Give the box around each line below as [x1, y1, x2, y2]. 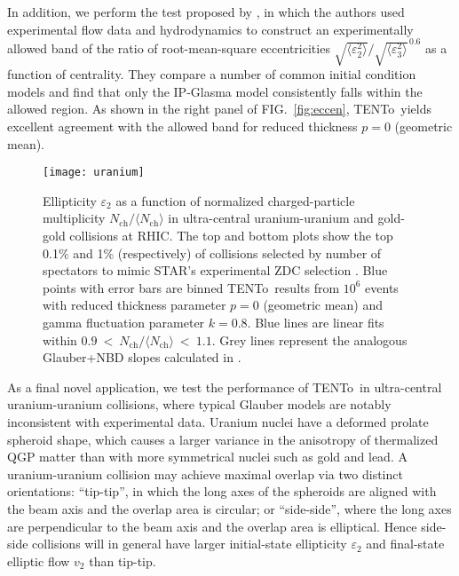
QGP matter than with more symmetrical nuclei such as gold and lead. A [7, 447, 408, 466]
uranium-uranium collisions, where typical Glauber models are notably [7, 395, 392, 414]
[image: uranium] [43, 166, 145, 179]
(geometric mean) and [263, 296, 383, 314]
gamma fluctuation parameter [43, 313, 205, 332]
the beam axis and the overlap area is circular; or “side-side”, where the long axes [7, 499, 452, 517]
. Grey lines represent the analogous [211, 330, 408, 349]
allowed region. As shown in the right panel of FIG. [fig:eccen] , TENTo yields [7, 99, 431, 118]
